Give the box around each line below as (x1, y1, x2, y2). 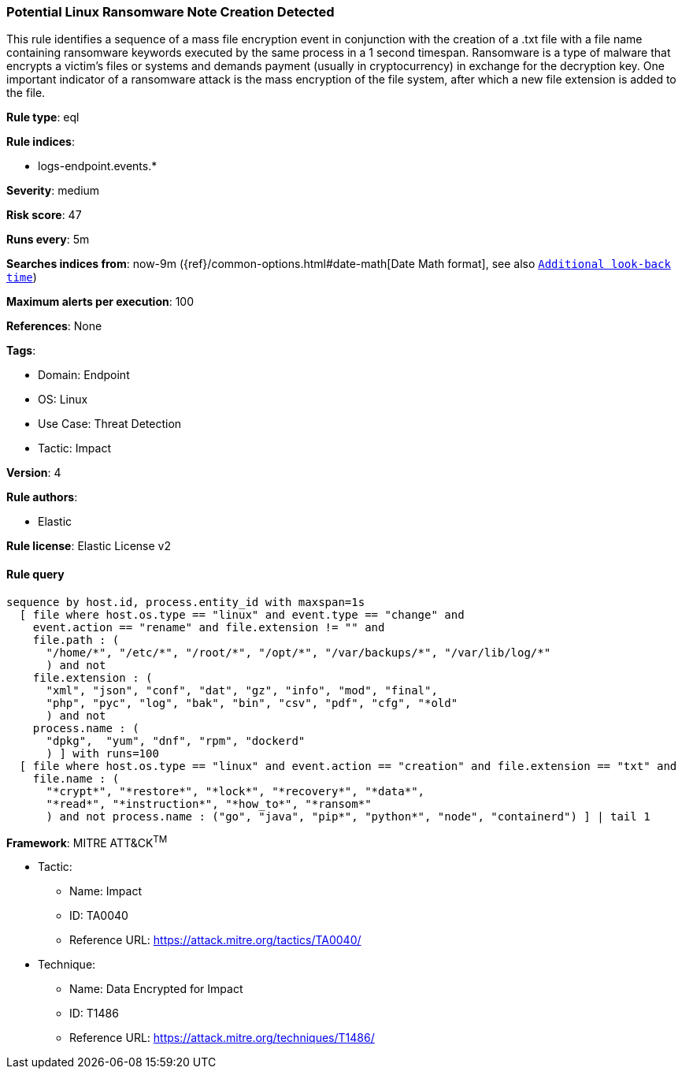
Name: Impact (69, 884, 142, 898)
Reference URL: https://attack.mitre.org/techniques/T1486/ (69, 1031, 375, 1045)
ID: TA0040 (69, 909, 128, 923)
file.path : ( (32, 633, 120, 646)
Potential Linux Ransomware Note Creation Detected (6, 4, 335, 20)
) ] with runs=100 (46, 746, 159, 760)
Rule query (6, 567, 65, 581)
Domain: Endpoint (38, 368, 130, 382)
